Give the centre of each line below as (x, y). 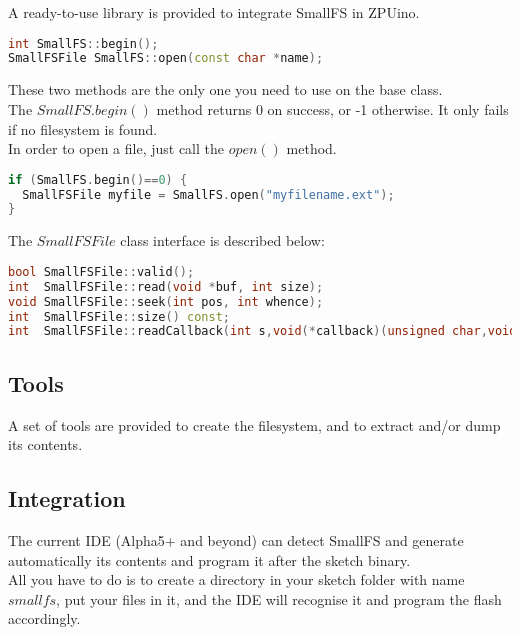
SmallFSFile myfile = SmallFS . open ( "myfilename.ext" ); (208, 194)
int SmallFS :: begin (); (83, 43)
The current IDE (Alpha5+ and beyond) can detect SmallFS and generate (236, 539)
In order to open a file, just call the (116, 148)
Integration (67, 498)
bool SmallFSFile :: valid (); (101, 271)
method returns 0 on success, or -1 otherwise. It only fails (332, 108)
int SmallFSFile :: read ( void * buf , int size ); (166, 286)
